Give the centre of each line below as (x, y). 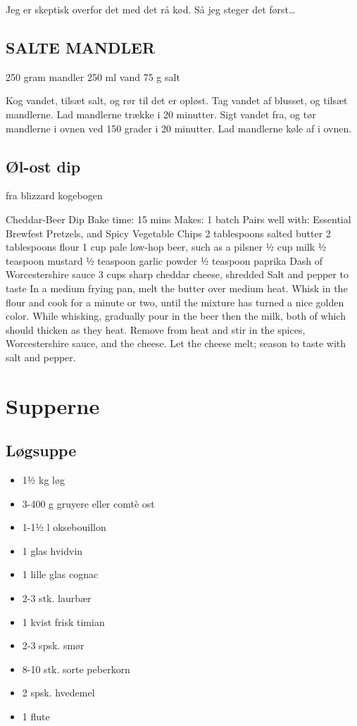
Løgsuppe (41, 450)
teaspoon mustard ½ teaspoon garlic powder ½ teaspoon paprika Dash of (164, 260)
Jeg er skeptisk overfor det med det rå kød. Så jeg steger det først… (151, 9)
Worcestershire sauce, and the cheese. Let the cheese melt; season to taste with (176, 343)
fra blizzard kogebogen (54, 195)
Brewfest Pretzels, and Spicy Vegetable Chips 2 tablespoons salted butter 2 (168, 233)
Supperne (53, 405)
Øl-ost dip (43, 166)
